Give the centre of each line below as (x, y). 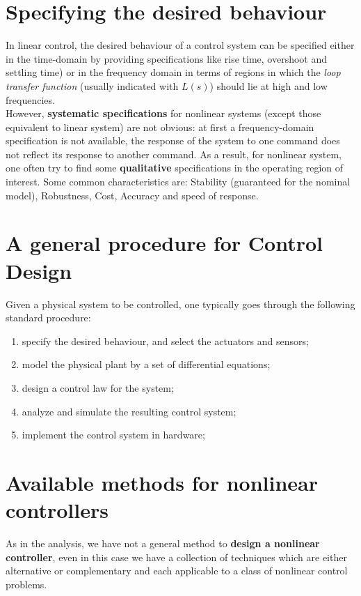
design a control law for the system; (98, 387)
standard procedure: (48, 318)
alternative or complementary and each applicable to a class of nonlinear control (177, 571)
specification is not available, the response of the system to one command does (173, 140)
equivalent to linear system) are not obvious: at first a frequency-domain (160, 127)
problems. (26, 584)
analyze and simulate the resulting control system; (129, 411)
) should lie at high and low (268, 85)
